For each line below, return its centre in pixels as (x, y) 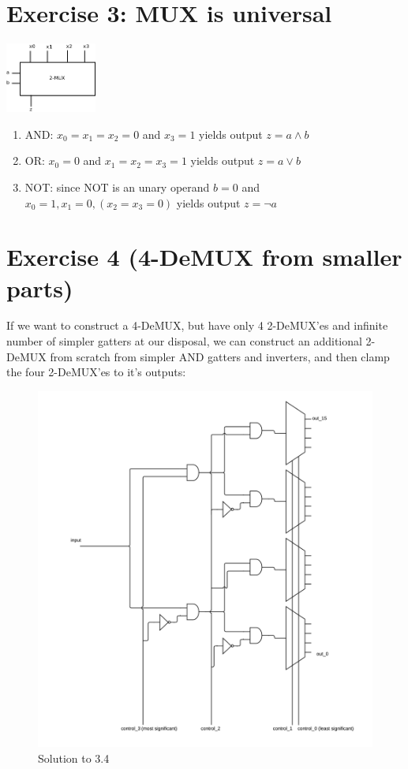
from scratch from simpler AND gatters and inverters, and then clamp (220, 356)
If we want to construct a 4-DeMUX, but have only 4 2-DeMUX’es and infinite (197, 325)
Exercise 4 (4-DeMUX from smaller (204, 257)
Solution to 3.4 (74, 758)
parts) (40, 287)
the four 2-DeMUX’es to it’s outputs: (96, 372)
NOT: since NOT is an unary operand (117, 187)
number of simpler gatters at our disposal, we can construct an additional (184, 341)
